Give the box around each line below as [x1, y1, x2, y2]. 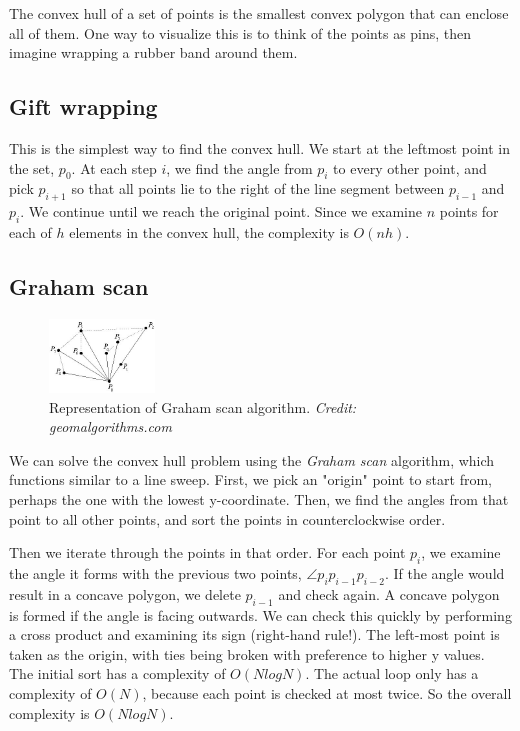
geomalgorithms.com [49, 416, 172, 437]
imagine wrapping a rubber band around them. [9, 42, 298, 63]
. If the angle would [384, 563, 505, 584]
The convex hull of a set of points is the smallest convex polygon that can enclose [9, 3, 509, 23]
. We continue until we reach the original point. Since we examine [20, 201, 423, 222]
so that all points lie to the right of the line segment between [71, 178, 445, 199]
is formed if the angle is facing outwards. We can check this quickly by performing [9, 604, 512, 625]
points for [439, 201, 499, 222]
